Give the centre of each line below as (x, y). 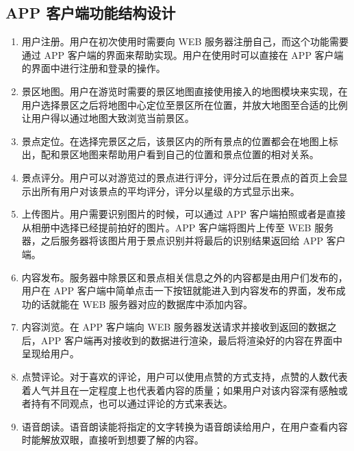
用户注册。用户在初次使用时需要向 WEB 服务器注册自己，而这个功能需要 (185, 41)
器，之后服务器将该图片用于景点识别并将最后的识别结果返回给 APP (173, 241)
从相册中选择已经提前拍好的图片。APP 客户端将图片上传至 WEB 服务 (178, 227)
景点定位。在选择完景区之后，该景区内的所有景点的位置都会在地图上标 (180, 141)
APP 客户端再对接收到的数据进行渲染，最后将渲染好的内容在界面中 (192, 340)
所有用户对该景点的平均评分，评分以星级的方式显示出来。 (170, 191)
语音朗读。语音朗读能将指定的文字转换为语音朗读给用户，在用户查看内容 (185, 426)
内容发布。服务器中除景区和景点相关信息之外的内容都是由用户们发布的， (185, 277)
